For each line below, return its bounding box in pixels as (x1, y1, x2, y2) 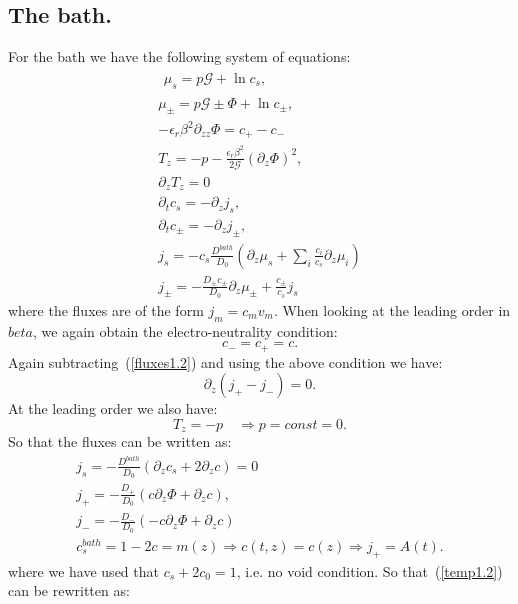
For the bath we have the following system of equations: (8, 46, 351, 67)
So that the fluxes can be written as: (8, 431, 232, 452)
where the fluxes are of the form (8, 299, 204, 320)
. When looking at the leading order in (273, 299, 511, 320)
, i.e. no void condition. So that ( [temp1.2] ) (236, 560, 503, 581)
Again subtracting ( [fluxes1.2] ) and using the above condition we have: (8, 351, 443, 372)
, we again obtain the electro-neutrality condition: (33, 320, 338, 341)
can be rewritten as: (8, 580, 130, 601)
